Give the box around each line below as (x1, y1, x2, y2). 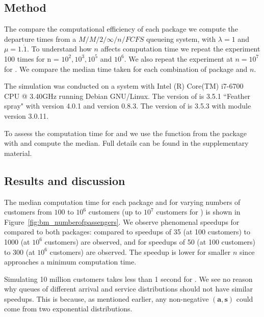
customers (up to (88, 206, 142, 217)
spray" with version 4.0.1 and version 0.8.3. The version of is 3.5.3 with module (4, 100, 251, 111)
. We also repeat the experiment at (124, 53, 233, 64)
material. (4, 147, 32, 158)
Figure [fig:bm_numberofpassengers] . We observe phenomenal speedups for (4, 216, 240, 227)
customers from (4, 206, 52, 217)
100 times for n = (4, 53, 59, 64)
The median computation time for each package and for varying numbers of (4, 196, 241, 207)
